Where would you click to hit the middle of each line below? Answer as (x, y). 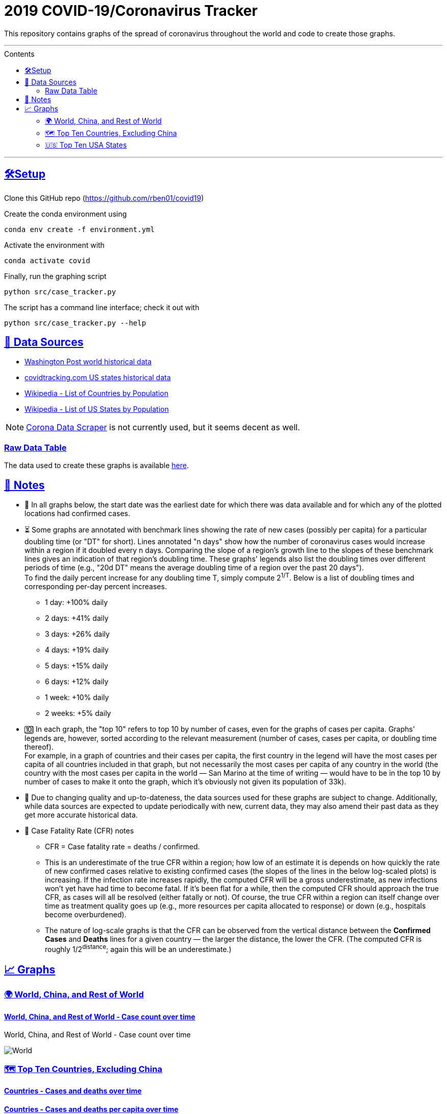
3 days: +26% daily (77, 634)
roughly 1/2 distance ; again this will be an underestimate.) (138, 948)
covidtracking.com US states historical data (98, 378)
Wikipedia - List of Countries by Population (97, 393)
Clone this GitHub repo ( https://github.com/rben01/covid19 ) (104, 198)
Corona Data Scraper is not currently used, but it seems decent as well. (163, 427)
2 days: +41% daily (77, 618)
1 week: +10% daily (77, 697)
